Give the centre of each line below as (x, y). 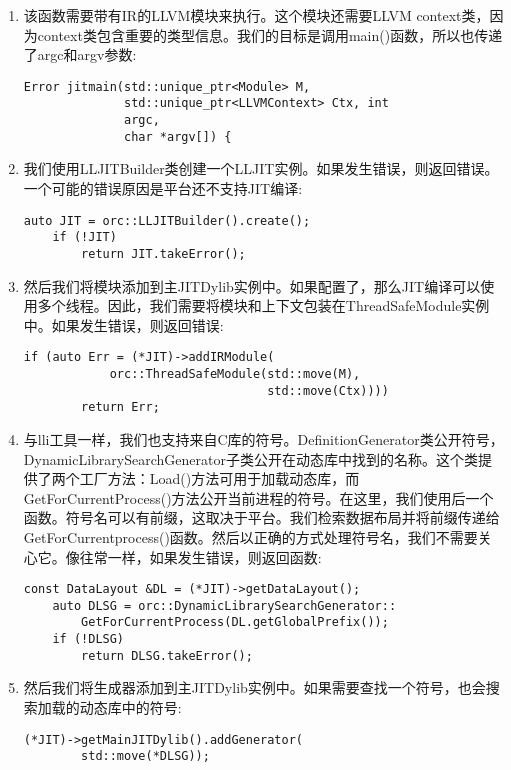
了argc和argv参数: (80, 54)
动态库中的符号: (130, 707)
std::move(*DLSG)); (145, 756)
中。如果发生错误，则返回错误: (123, 324)
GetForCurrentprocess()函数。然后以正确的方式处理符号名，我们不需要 (250, 536)
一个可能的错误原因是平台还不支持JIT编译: (163, 188)
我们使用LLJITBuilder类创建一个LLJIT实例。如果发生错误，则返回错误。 (261, 168)
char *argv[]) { (178, 136)
